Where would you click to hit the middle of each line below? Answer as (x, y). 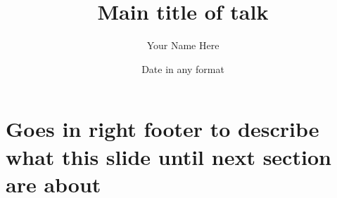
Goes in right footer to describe (163, 129)
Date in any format (183, 68)
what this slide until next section (168, 156)
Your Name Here (183, 45)
